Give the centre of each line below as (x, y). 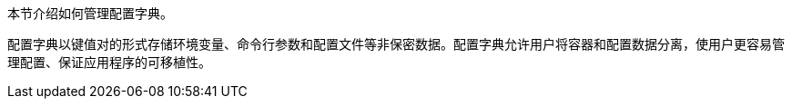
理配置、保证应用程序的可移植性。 (109, 62)
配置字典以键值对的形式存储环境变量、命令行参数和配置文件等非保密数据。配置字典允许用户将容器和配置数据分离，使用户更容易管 (396, 44)
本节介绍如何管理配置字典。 (90, 13)
